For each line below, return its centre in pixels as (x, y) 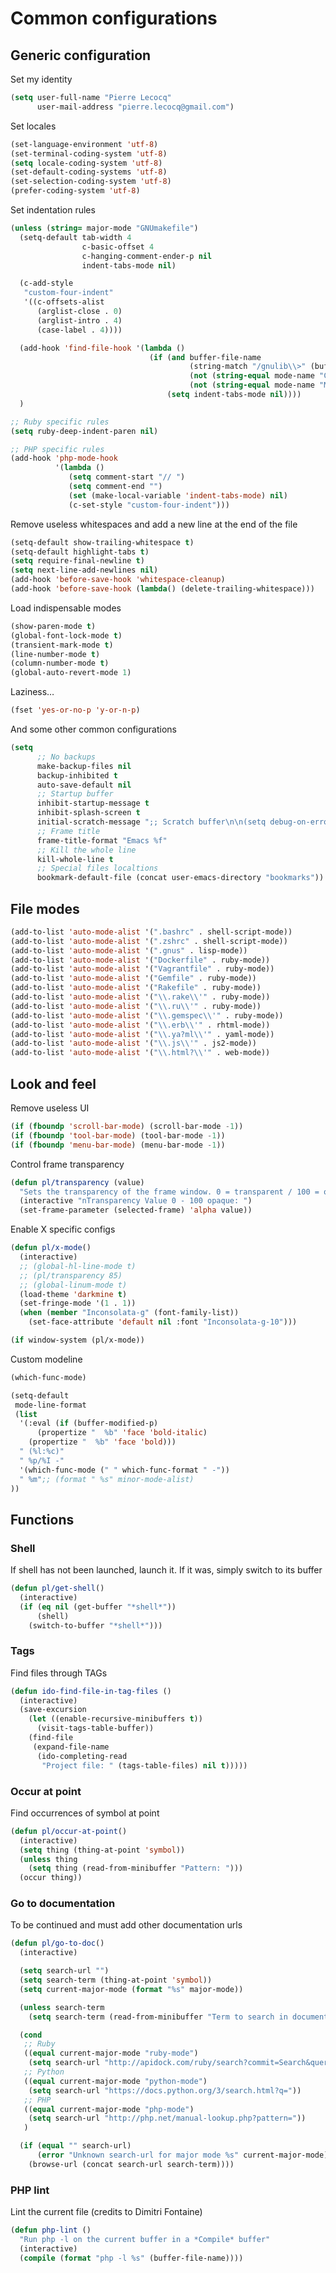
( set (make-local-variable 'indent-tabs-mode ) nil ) (178, 495)
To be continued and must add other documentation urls (126, 1925)
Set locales (33, 126)
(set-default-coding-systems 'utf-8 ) (89, 172)
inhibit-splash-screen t (88, 813)
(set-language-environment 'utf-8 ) (84, 144)
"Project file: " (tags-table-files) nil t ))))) (144, 1765)
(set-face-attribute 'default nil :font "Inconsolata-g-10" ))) (163, 1322)
